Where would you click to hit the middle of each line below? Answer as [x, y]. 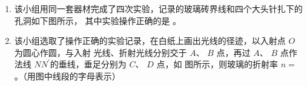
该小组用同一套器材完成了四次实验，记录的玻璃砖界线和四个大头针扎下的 [158, 8]
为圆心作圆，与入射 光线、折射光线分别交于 [101, 52]
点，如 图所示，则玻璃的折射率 [217, 64]
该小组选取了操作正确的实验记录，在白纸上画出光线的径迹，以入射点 [150, 41]
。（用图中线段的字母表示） [67, 75]
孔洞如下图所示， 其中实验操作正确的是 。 [98, 20]
